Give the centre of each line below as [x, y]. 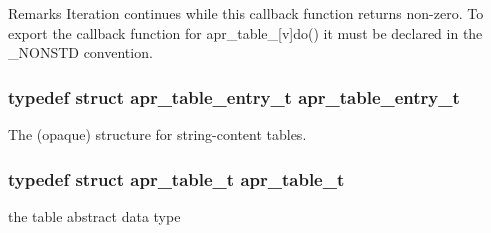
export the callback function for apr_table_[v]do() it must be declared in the [245, 32]
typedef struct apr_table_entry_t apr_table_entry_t [234, 96]
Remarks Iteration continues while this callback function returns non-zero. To [246, 13]
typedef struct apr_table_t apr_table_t [176, 178]
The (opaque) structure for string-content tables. [157, 134]
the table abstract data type [94, 215]
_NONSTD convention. [80, 52]
